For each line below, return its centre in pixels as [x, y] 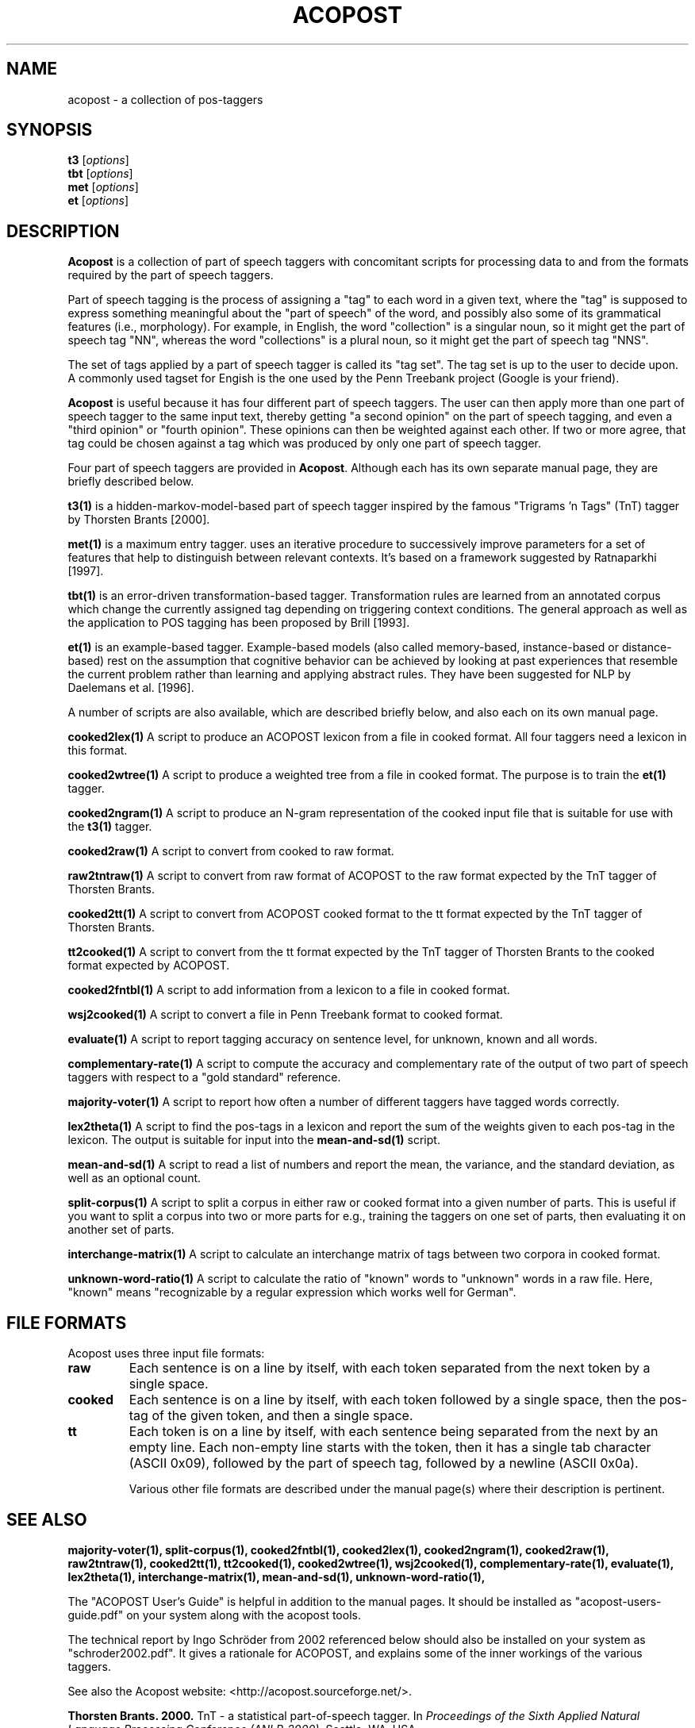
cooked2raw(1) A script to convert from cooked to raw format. [231, 851]
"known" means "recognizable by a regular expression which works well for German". [292, 1292]
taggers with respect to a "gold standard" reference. [204, 1077]
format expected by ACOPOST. [149, 966]
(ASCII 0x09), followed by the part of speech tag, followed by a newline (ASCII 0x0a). [384, 1463]
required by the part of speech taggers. [171, 275]
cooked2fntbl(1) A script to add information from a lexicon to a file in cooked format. [289, 990]
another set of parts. [121, 1230]
